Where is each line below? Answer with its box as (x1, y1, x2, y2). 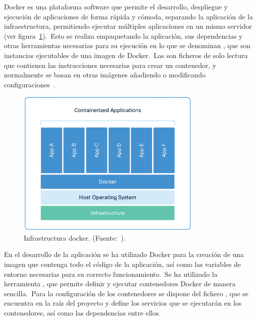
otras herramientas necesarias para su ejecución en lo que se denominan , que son (4, 40, 251, 51)
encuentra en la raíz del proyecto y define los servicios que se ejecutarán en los (4, 298, 242, 308)
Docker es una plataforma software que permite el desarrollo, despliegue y (4, 1, 228, 11)
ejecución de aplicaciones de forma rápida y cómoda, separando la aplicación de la (4, 11, 253, 21)
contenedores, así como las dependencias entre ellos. (4, 308, 161, 318)
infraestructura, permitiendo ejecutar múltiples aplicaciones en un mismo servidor (4, 21, 252, 31)
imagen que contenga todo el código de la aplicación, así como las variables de (4, 259, 241, 269)
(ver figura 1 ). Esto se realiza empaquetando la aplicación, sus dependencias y (4, 30, 243, 41)
